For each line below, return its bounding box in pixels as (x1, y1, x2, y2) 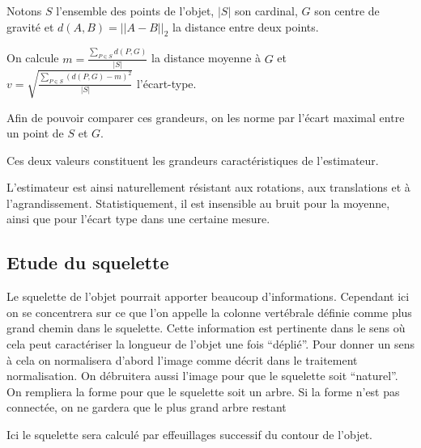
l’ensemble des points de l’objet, (56, 2, 215, 19)
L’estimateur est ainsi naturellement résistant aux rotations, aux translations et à (6, 179, 410, 196)
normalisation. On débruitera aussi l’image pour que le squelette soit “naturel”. (6, 367, 398, 384)
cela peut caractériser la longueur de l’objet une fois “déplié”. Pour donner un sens (6, 336, 415, 353)
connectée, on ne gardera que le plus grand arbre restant (6, 399, 287, 416)
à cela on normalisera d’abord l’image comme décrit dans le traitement (6, 351, 358, 368)
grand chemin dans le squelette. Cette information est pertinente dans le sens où (6, 319, 406, 336)
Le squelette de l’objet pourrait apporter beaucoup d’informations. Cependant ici (6, 288, 410, 305)
